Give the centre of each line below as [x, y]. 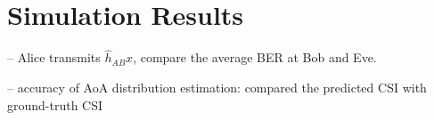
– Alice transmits [54, 57]
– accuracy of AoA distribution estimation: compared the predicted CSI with [217, 87]
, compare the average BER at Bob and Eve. [255, 57]
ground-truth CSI [55, 104]
